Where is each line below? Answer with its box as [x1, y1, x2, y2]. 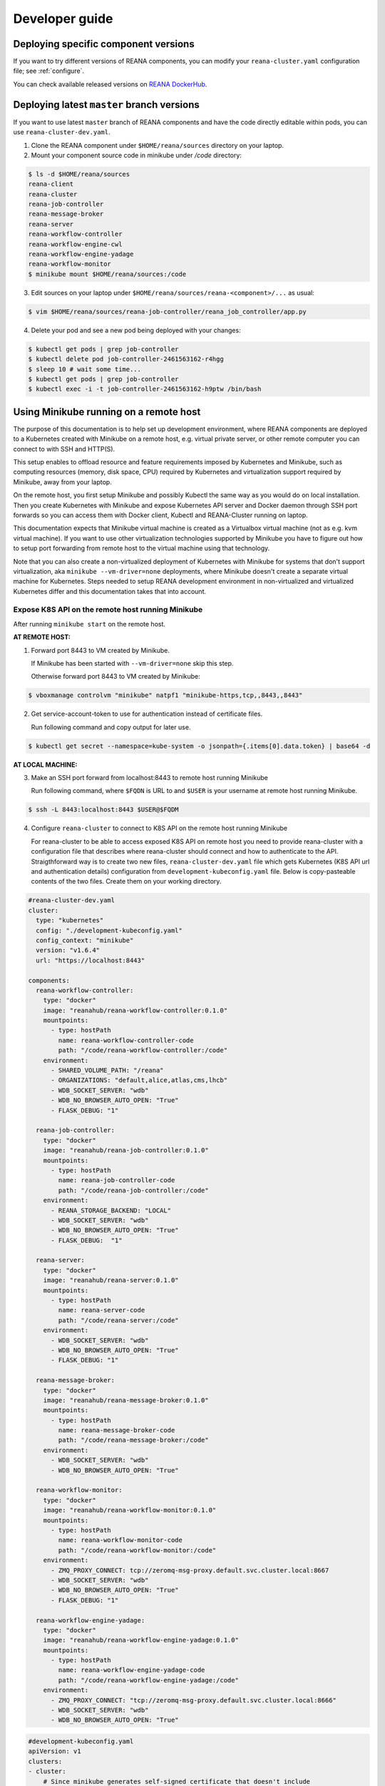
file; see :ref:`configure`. [13, 66, 85, 75]
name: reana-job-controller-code [58, 1176, 175, 1184]
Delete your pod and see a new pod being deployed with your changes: [31, 326, 242, 334]
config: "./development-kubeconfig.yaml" [36, 926, 183, 934]
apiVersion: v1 [28, 1747, 81, 1755]
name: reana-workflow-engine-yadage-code [58, 1666, 205, 1675]
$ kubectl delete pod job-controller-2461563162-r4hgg [28, 355, 224, 364]
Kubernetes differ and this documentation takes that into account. [13, 587, 207, 596]
